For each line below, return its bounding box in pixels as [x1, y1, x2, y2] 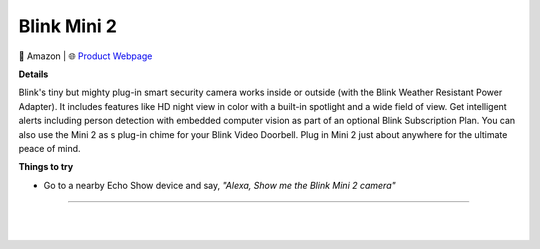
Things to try [18, 161, 74, 173]
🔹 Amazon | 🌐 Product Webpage [18, 50, 153, 62]
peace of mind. [18, 142, 81, 154]
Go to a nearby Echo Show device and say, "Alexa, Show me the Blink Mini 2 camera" [43, 179, 397, 191]
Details [18, 68, 49, 80]
